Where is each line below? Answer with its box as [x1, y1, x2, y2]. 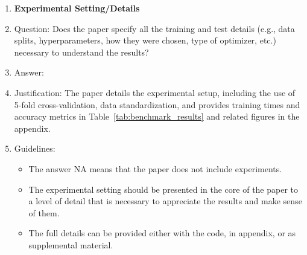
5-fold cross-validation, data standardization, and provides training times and [14, 98, 300, 111]
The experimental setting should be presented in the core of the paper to [28, 182, 299, 195]
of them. [28, 206, 60, 219]
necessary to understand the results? [14, 45, 149, 58]
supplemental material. [28, 238, 113, 251]
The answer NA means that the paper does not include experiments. [28, 162, 282, 175]
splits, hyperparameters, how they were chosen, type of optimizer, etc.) [14, 34, 276, 47]
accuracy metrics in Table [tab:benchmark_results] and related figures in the [14, 110, 300, 123]
